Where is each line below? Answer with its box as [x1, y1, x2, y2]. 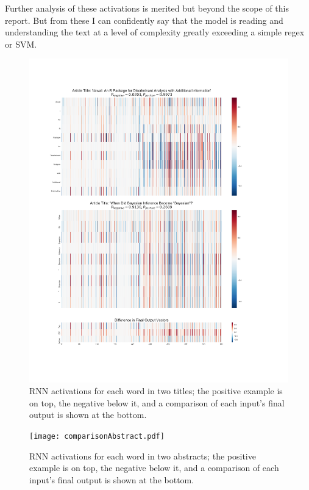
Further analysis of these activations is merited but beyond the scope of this [5, 2, 289, 14]
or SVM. [5, 37, 37, 50]
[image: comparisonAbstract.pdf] [29, 431, 165, 441]
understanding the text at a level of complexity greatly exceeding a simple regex [5, 26, 305, 38]
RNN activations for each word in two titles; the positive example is [29, 384, 283, 397]
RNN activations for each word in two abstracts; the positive [29, 449, 256, 462]
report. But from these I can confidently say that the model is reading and [5, 13, 283, 26]
